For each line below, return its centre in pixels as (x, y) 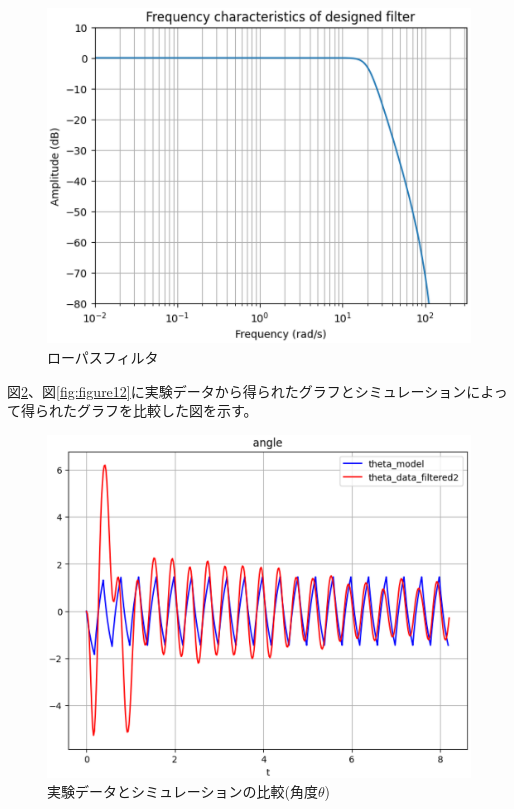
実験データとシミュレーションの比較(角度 (182, 791)
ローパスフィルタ (103, 356)
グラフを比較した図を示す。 (167, 410)
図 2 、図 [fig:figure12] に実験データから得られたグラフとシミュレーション (237, 390)
